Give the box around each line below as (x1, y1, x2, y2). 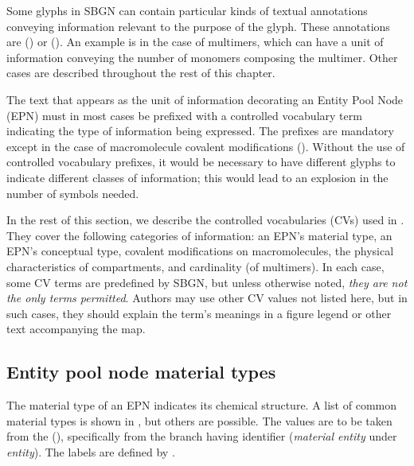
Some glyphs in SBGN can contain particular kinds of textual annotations (6, 2, 368, 18)
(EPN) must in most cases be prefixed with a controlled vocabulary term (6, 107, 362, 123)
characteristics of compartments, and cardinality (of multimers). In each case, (6, 258, 385, 274)
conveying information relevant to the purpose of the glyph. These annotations (6, 17, 390, 34)
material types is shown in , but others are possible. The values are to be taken (6, 412, 393, 429)
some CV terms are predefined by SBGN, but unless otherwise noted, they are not (6, 274, 408, 290)
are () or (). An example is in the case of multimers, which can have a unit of (6, 33, 384, 50)
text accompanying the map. (6, 320, 146, 337)
